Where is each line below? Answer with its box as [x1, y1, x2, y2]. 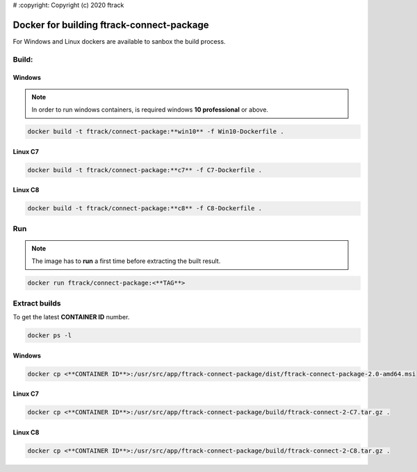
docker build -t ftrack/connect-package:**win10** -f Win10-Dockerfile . [27, 128, 284, 135]
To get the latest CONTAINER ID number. [13, 313, 130, 321]
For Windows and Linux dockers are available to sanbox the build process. [13, 37, 226, 45]
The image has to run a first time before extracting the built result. [31, 257, 221, 265]
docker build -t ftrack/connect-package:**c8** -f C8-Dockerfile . [27, 205, 263, 212]
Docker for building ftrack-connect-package [13, 19, 209, 31]
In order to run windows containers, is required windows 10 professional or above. [31, 106, 269, 114]
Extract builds [13, 298, 61, 308]
